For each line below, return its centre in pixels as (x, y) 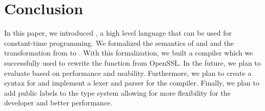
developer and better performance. (58, 103)
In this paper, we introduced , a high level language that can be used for (118, 33)
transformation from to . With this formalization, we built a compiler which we (129, 53)
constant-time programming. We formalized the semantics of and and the (119, 43)
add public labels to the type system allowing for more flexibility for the (117, 92)
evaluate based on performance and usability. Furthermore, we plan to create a (128, 73)
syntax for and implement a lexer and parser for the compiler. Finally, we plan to (132, 83)
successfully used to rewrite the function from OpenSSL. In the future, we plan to (132, 62)
